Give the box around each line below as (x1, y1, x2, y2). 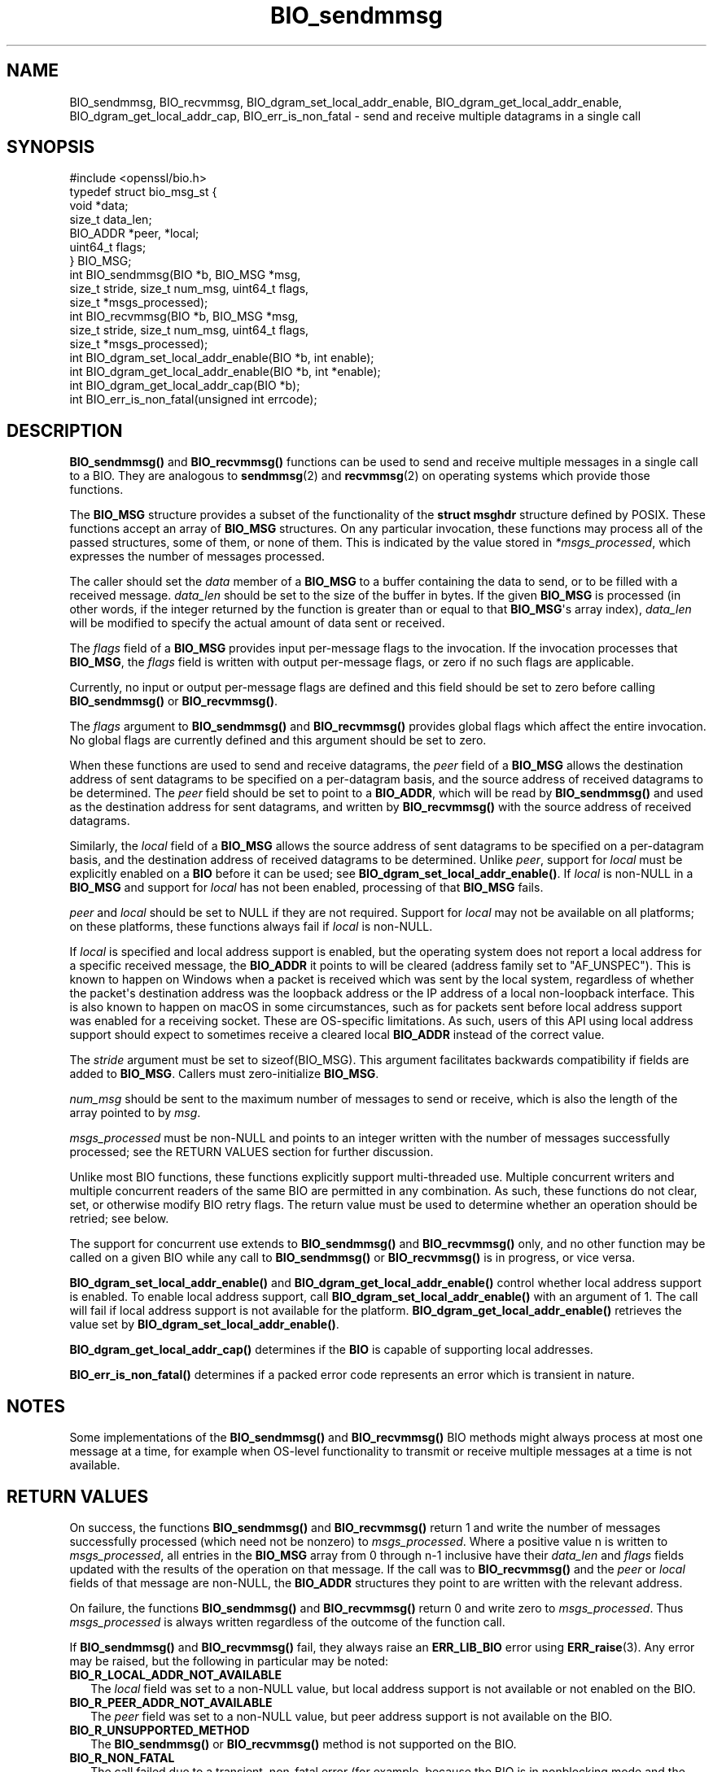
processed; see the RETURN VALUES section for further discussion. (69, 1145, 434, 1159)
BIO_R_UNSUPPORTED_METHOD (69, 1722, 250, 1737)
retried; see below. (69, 1211, 169, 1226)
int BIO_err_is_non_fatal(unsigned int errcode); (69, 392, 317, 407)
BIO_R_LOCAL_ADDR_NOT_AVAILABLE (69, 1667, 282, 1682)
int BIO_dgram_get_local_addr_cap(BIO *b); (69, 378, 300, 393)
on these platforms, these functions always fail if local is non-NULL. (69, 919, 433, 934)
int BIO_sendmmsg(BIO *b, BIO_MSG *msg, (69, 268, 301, 282)
